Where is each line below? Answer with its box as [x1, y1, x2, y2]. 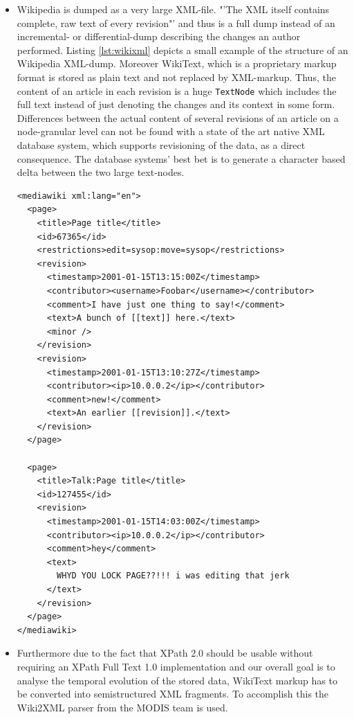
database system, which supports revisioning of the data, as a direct [17, 138, 306, 152]
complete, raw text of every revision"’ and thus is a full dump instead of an [17, 15, 335, 30]
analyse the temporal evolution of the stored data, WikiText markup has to [17, 673, 337, 687]
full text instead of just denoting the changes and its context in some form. [17, 97, 335, 112]
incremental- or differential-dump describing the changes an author [17, 29, 301, 44]
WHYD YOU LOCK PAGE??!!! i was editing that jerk [57, 571, 290, 581]
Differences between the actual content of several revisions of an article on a [17, 110, 339, 125]
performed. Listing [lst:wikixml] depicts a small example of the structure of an [17, 42, 348, 57]
